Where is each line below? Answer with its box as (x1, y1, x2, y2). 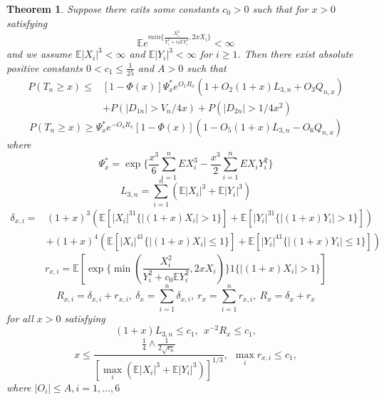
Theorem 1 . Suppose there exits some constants (6, 1, 219, 16)
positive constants (6, 60, 83, 75)
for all (6, 310, 33, 325)
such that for (252, 1, 308, 16)
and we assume (6, 46, 72, 61)
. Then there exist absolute (237, 46, 353, 61)
